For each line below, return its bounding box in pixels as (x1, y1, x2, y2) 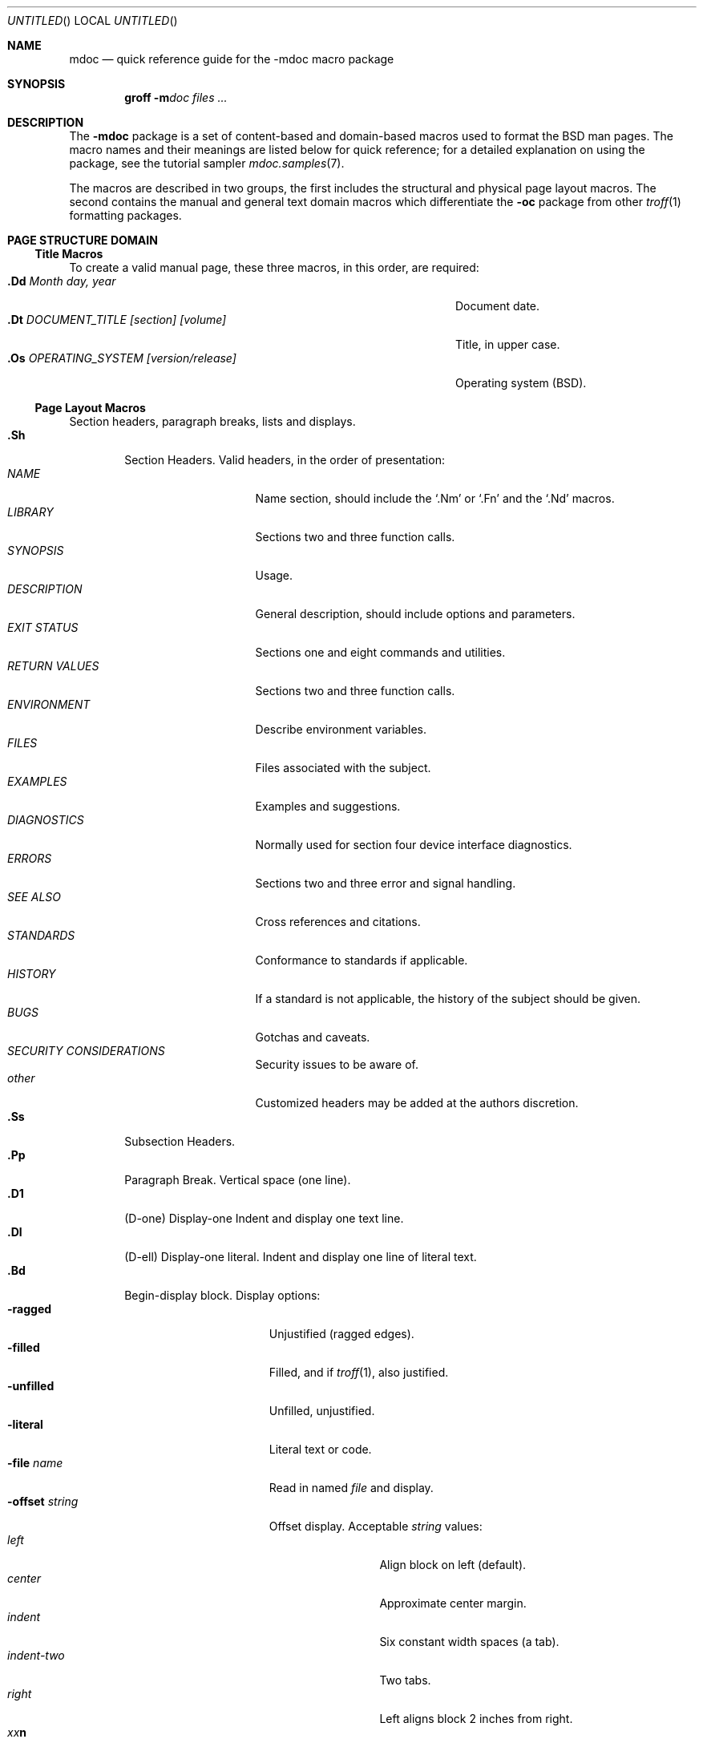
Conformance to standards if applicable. (255, 953, 468, 967)
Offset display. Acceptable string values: (269, 1519, 483, 1533)
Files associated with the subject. (255, 761, 431, 774)
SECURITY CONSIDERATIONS (7, 1044, 165, 1058)
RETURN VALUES (7, 659, 99, 673)
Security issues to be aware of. (255, 1058, 418, 1071)
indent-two (7, 1648, 65, 1662)
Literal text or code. (269, 1442, 372, 1456)
